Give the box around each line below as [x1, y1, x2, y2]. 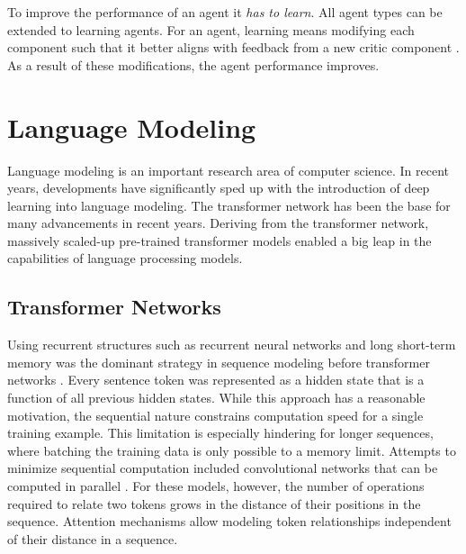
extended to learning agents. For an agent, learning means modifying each [7, 20, 415, 39]
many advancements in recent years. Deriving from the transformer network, [7, 213, 429, 232]
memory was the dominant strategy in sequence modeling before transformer [7, 352, 430, 371]
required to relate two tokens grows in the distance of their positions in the [7, 494, 421, 513]
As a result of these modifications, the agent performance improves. [7, 55, 380, 74]
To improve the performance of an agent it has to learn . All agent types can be [7, 3, 443, 21]
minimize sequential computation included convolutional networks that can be [7, 459, 438, 477]
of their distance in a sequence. [7, 529, 178, 548]
